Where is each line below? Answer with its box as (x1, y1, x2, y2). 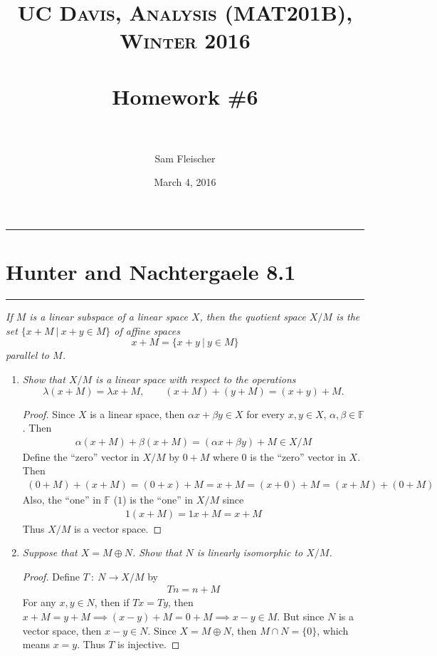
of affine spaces (114, 323, 180, 338)
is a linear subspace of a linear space (29, 309, 188, 324)
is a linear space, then (90, 406, 185, 421)
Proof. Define (22, 568, 80, 583)
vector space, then (22, 623, 102, 637)
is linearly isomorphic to (196, 545, 303, 560)
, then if (94, 595, 130, 610)
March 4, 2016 (154, 175, 216, 189)
